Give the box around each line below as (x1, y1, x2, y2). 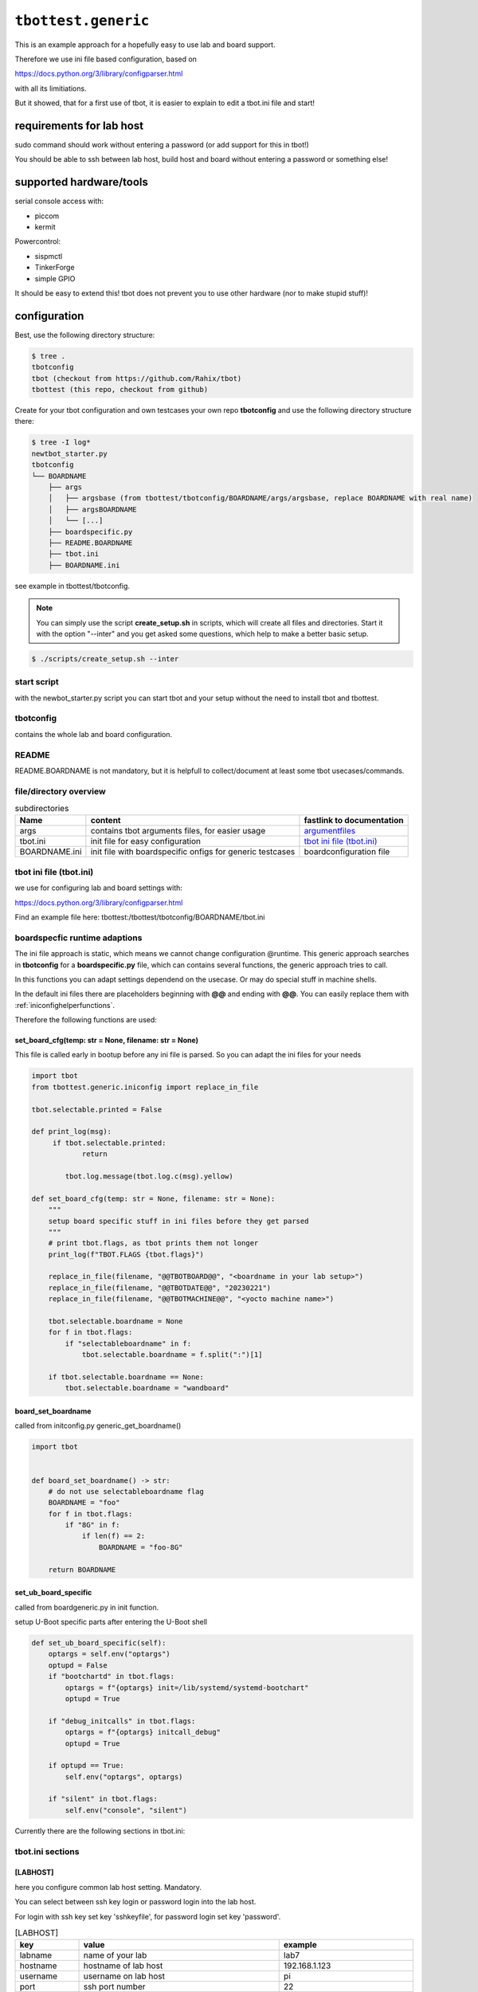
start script (14, 676, 59, 688)
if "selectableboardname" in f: (65, 1339, 191, 1348)
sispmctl (34, 251, 63, 261)
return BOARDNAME (48, 1565, 116, 1574)
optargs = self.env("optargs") (48, 1649, 170, 1659)
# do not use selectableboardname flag (48, 1487, 205, 1496)
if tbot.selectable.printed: (52, 1138, 167, 1147)
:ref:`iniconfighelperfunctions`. (14, 1000, 116, 1010)
